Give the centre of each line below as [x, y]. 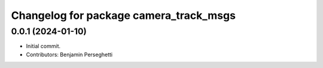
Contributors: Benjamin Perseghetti [69, 54]
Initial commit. [43, 46]
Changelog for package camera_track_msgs [124, 15]
